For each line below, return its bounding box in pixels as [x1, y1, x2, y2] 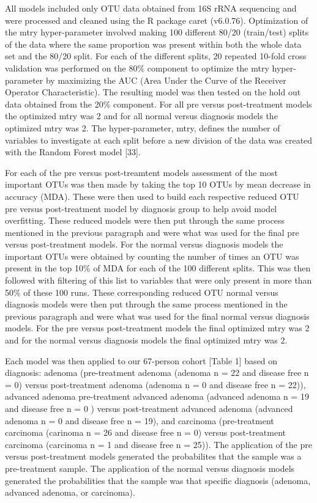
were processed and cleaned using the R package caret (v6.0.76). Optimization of [5, 13, 308, 26]
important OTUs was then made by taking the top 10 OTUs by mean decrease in [5, 178, 311, 191]
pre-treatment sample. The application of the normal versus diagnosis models [5, 461, 295, 474]
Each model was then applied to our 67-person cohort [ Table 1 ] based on [5, 354, 278, 367]
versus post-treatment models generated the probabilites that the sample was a [5, 450, 302, 463]
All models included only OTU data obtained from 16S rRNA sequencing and [5, 2, 297, 14]
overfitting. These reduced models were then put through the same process [5, 214, 285, 227]
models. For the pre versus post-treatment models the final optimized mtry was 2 [5, 321, 310, 334]
